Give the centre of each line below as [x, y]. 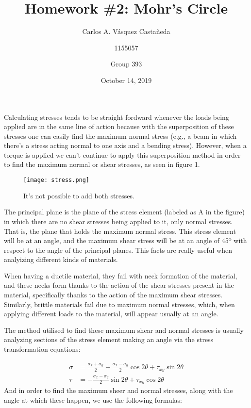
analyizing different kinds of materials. [61, 259]
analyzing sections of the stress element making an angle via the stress [109, 339]
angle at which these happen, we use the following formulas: [93, 400]
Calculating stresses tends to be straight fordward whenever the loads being [117, 117]
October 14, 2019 [126, 80]
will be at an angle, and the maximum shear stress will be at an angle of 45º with [125, 240]
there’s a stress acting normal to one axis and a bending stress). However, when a [125, 145]
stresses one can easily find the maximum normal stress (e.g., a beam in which [120, 136]
